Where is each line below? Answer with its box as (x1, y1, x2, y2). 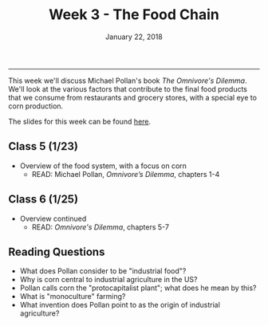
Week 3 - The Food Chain (49, 6, 219, 24)
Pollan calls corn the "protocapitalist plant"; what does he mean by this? (19, 283, 257, 293)
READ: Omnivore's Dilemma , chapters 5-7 (31, 222, 170, 232)
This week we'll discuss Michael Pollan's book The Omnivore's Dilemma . (8, 76, 247, 85)
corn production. (8, 101, 64, 111)
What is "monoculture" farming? (19, 292, 126, 301)
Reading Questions (8, 245, 105, 258)
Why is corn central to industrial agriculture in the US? (19, 275, 198, 285)
